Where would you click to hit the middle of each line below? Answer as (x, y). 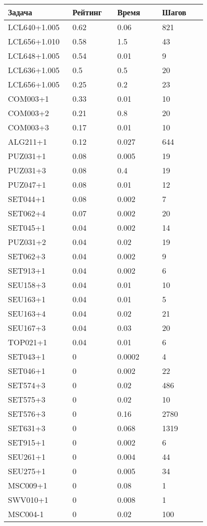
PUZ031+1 (27, 156)
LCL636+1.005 (34, 70)
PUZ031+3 (27, 170)
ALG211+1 (28, 142)
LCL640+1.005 (34, 27)
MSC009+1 (28, 485)
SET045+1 (27, 227)
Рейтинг (87, 12)
